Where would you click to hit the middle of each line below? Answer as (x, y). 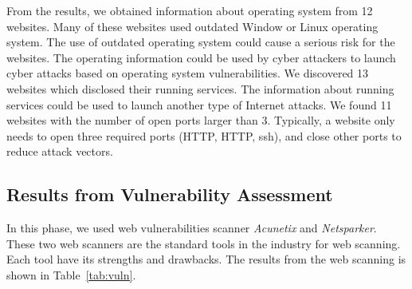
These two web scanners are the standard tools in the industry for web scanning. (204, 243)
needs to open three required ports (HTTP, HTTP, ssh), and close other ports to (204, 135)
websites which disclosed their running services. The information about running (200, 88)
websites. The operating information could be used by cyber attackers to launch (201, 57)
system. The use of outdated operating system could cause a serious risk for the (201, 42)
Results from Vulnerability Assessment (170, 194)
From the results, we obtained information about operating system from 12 (190, 10)
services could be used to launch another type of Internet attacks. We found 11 (199, 104)
